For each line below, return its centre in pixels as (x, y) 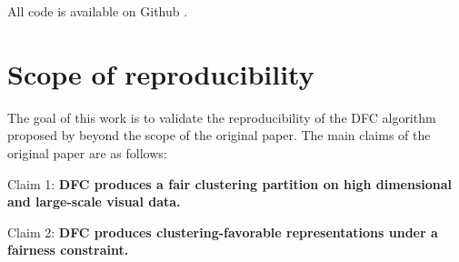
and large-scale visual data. (94, 202)
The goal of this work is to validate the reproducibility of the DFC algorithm (222, 117)
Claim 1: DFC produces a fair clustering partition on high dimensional (230, 183)
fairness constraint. (68, 250)
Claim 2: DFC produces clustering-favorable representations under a (223, 232)
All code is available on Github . (98, 11)
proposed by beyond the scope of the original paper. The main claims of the (219, 135)
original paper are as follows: (87, 152)
